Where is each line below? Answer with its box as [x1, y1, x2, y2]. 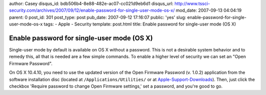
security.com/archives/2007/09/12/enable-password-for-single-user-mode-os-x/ [9, 7, 175, 13]
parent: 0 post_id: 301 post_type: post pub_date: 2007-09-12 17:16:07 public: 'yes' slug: [9, 14, 187, 20]
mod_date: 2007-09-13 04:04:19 [175, 7, 242, 13]
